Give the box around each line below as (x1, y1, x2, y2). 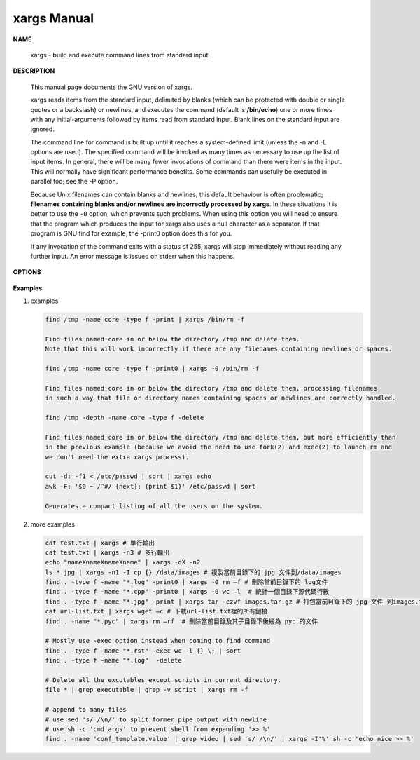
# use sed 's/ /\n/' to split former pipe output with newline (45, 715, 267, 724)
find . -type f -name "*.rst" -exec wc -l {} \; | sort (45, 646, 241, 655)
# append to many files (45, 705, 127, 714)
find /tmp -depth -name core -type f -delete (45, 414, 204, 422)
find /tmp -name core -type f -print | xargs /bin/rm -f (45, 315, 245, 324)
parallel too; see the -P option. (30, 177, 118, 186)
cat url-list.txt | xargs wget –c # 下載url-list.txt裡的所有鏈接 (45, 607, 268, 616)
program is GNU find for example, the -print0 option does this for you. (30, 229, 232, 238)
